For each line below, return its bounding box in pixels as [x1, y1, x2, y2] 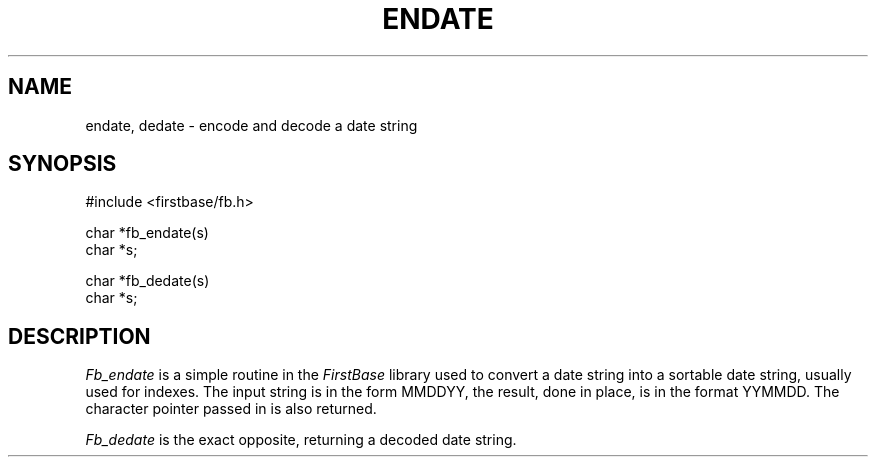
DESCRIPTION [8, 323, 151, 349]
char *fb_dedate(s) [85, 272, 210, 290]
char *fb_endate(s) [85, 224, 209, 242]
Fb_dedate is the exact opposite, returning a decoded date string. [85, 431, 517, 449]
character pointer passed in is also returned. [85, 400, 377, 418]
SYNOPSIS [8, 151, 117, 177]
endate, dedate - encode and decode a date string [85, 116, 418, 134]
